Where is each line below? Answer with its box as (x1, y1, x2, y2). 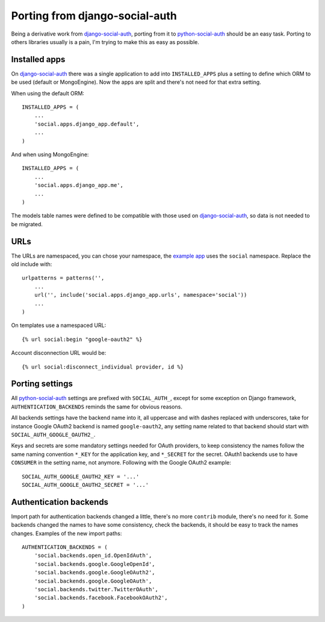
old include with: (11, 261, 52, 268)
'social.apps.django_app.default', (34, 121, 140, 127)
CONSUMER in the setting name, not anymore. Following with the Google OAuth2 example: (11, 459, 232, 466)
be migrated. (11, 220, 43, 227)
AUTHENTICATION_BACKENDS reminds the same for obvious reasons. (11, 403, 183, 410)
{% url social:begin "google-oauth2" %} (22, 335, 143, 343)
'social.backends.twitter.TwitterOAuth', (34, 586, 159, 592)
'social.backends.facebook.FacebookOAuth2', (34, 594, 168, 601)
